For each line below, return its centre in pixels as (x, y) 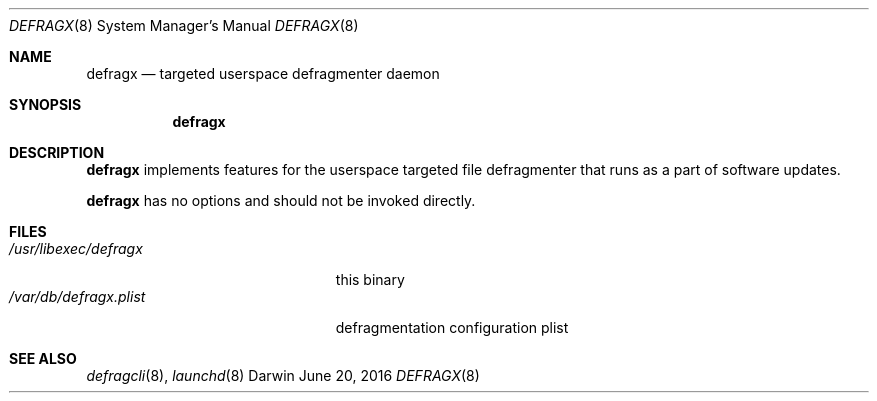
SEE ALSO (43, 358)
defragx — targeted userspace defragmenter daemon (263, 73)
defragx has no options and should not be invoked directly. (281, 200)
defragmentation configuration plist (452, 327)
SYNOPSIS (45, 104)
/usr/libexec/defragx (76, 248)
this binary (370, 279)
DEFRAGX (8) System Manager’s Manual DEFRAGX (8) (184, 25)
